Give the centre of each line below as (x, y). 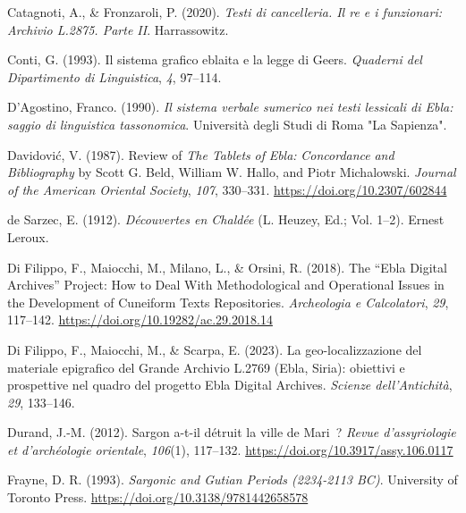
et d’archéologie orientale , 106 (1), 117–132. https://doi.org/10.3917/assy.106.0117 (230, 449)
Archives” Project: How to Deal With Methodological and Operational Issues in (226, 285)
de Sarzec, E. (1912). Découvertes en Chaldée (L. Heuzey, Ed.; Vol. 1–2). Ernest (226, 219)
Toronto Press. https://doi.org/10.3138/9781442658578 (158, 497)
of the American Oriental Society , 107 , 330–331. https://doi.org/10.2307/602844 (227, 189)
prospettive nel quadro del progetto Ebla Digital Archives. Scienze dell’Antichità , (230, 385)
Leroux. (28, 236)
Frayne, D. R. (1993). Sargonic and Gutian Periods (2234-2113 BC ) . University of (233, 479)
